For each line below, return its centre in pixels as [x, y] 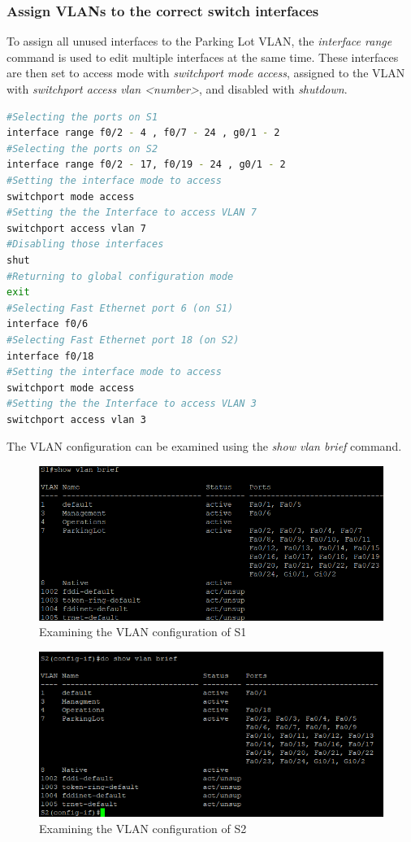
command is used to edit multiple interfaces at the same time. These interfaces [203, 57]
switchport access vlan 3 [76, 419]
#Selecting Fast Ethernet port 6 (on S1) [120, 308]
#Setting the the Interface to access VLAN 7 [132, 213]
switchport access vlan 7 [76, 228]
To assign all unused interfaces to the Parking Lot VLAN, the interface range [199, 41]
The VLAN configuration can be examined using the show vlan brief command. [204, 446]
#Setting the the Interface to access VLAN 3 [132, 404]
